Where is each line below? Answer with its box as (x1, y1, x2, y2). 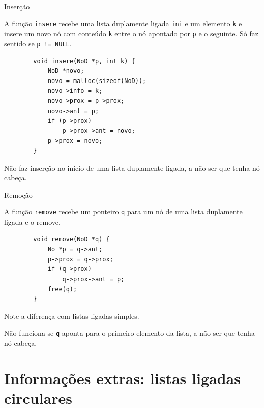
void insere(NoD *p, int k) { (33, 57, 135, 65)
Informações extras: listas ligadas (4, 367, 241, 388)
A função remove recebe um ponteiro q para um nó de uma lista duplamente (4, 206, 243, 217)
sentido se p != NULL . (4, 38, 72, 48)
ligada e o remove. (4, 216, 61, 227)
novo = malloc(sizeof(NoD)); (47, 77, 146, 85)
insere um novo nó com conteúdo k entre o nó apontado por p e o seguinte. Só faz (4, 28, 258, 39)
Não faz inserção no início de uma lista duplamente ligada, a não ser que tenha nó (4, 162, 260, 173)
